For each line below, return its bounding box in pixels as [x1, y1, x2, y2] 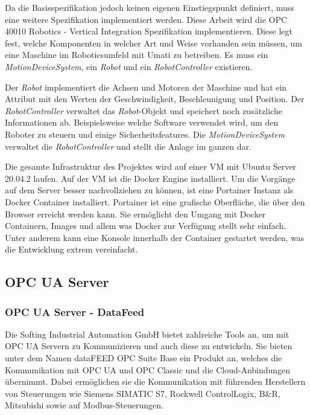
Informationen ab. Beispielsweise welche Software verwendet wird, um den [5, 116, 279, 129]
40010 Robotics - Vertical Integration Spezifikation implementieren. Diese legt [5, 25, 293, 37]
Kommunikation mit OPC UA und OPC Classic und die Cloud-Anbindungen [5, 363, 291, 376]
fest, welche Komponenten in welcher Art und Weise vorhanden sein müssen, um [5, 36, 302, 49]
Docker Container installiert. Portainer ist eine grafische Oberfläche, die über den [5, 195, 305, 208]
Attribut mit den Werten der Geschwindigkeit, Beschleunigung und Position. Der [5, 92, 305, 105]
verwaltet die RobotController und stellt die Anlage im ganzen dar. [5, 140, 251, 152]
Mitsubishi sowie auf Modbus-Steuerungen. [5, 399, 163, 411]
